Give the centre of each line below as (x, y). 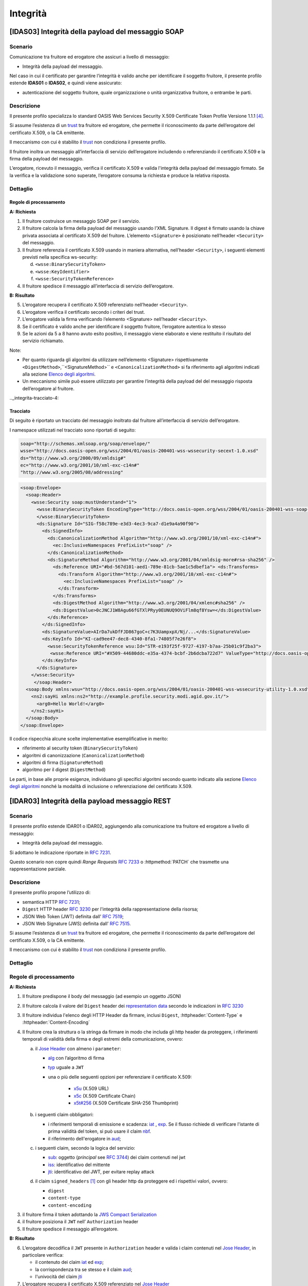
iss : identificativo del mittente (79, 1165)
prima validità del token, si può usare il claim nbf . (100, 1131)
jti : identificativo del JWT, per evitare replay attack (101, 1172)
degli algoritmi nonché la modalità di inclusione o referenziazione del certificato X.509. (101, 787)
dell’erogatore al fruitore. (48, 388)
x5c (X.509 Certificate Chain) (105, 1096)
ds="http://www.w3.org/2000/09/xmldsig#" (73, 458)
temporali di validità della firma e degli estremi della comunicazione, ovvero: (103, 1039)
